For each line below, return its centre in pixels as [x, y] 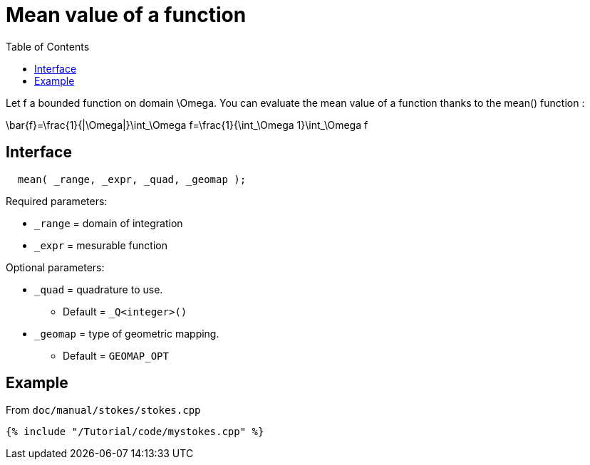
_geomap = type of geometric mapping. [127, 333]
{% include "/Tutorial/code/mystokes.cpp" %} [135, 432]
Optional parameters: [55, 267]
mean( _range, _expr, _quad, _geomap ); [132, 179]
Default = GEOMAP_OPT [116, 355]
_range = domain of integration [109, 223]
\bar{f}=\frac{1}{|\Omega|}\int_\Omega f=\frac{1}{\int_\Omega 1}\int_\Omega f [187, 125]
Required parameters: [57, 201]
